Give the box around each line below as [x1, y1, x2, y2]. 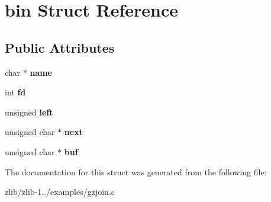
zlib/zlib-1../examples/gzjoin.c [5, 185, 115, 198]
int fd [5, 86, 26, 98]
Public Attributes [5, 38, 115, 56]
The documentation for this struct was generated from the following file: [5, 165, 267, 178]
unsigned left [5, 105, 53, 118]
